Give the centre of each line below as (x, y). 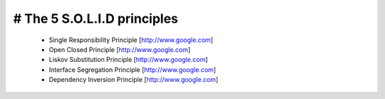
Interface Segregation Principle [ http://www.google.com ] (133, 69)
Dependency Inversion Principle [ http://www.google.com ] (134, 80)
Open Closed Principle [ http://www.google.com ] (120, 49)
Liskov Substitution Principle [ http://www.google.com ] (128, 60)
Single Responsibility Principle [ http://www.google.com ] (131, 40)
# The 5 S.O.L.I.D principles (96, 19)
